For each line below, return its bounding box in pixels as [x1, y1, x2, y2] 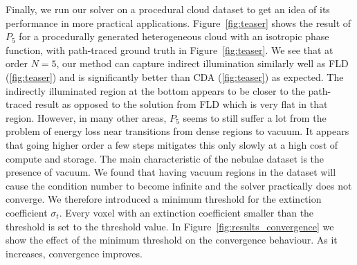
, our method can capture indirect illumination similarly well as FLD [56, 56, 349, 71]
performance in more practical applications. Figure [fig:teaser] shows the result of [6, 15, 351, 30]
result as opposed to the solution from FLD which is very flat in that [35, 97, 328, 111]
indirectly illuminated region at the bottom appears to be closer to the [6, 83, 305, 98]
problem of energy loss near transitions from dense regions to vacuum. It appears [6, 124, 349, 138]
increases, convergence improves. [6, 246, 143, 260]
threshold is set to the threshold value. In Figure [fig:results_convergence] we [6, 219, 334, 233]
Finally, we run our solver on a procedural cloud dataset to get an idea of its [6, 2, 330, 16]
